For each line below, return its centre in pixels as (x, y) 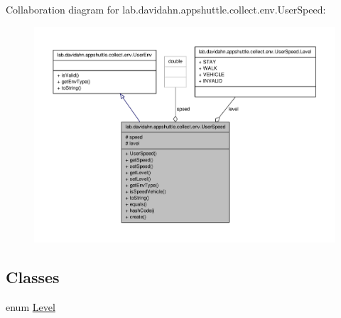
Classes (33, 276)
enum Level (31, 306)
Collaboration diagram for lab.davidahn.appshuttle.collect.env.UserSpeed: (166, 9)
